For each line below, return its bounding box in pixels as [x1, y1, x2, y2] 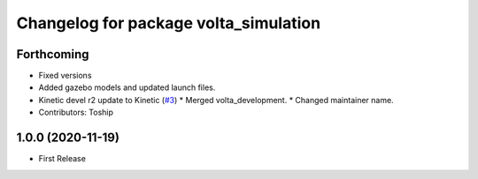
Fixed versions [38, 71, 92, 81]
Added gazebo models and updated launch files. [38, 82, 216, 93]
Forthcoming [16, 47, 89, 62]
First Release [38, 153, 86, 164]
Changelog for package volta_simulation [16, 13, 321, 33]
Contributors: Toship [38, 107, 114, 118]
